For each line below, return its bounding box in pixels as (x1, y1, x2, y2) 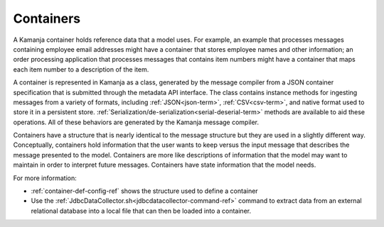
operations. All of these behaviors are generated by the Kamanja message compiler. (13, 118, 260, 126)
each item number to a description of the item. (13, 65, 149, 74)
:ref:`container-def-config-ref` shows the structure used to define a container (31, 187, 259, 195)
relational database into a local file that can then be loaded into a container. (31, 206, 252, 215)
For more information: (13, 174, 78, 182)
